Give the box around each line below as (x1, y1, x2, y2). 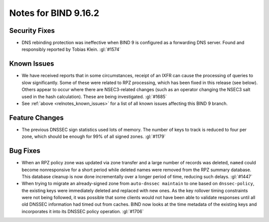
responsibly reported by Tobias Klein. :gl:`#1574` (21, 46, 121, 52)
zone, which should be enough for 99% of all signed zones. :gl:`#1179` (21, 133, 166, 139)
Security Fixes (9, 26, 55, 35)
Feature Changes (9, 113, 64, 122)
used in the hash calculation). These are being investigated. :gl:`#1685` (21, 94, 167, 100)
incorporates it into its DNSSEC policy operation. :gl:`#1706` (21, 208, 144, 214)
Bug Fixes (9, 147, 41, 155)
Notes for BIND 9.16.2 (9, 7, 100, 18)
